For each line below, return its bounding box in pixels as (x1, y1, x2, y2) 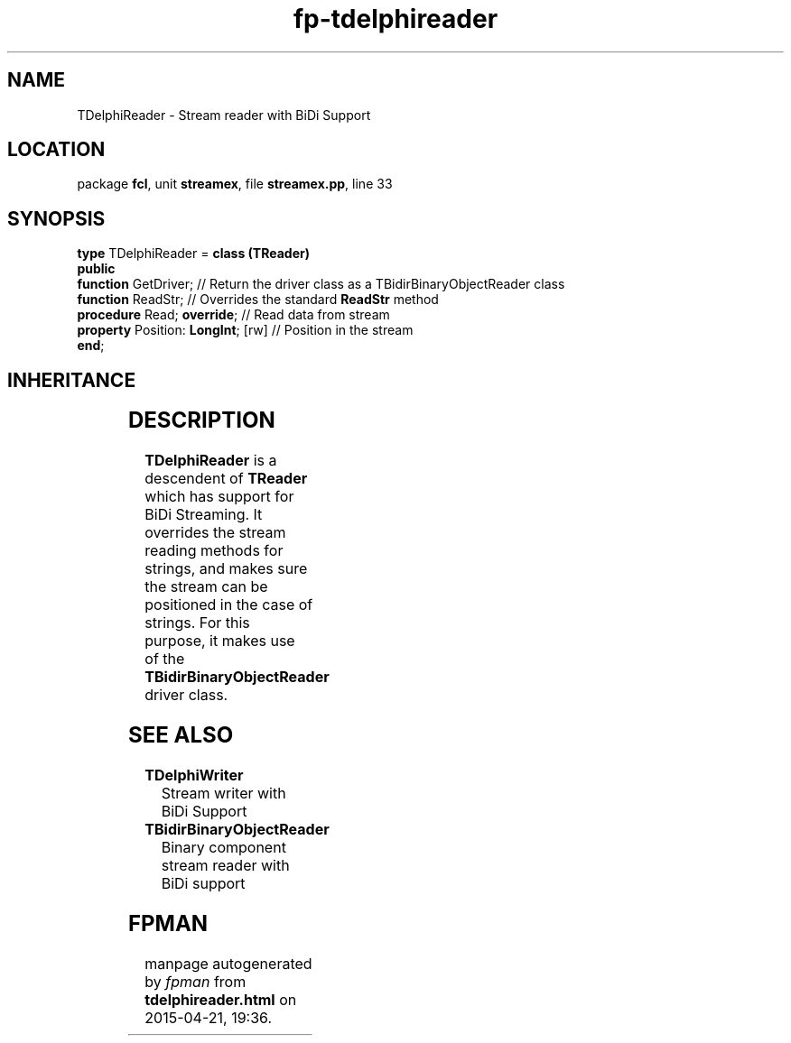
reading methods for (144, 541, 284, 560)
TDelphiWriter (144, 765, 244, 784)
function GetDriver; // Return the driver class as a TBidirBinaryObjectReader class (77, 276, 565, 292)
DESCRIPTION (127, 407, 275, 434)
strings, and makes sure (144, 559, 308, 578)
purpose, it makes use (144, 632, 295, 651)
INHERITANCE (7, 368, 136, 392)
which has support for (144, 487, 294, 506)
